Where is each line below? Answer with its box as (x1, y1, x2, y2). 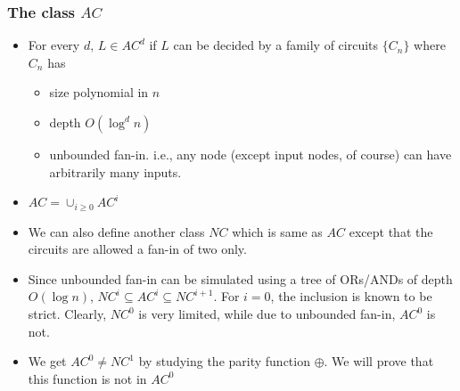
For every (28, 36, 80, 54)
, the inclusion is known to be (270, 287, 432, 305)
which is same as (232, 222, 323, 240)
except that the (349, 222, 433, 240)
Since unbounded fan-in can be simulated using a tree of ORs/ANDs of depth (28, 269, 453, 288)
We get (28, 352, 67, 371)
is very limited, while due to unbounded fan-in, (138, 305, 396, 323)
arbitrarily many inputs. (49, 162, 182, 181)
